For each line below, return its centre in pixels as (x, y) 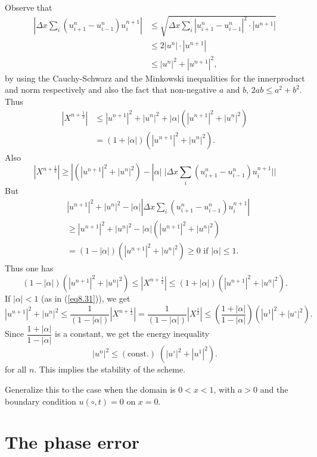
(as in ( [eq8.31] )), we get (86, 298)
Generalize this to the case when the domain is (90, 389)
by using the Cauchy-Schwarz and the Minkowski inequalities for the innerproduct (155, 78)
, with (224, 389)
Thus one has (29, 268)
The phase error (72, 442)
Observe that (29, 7)
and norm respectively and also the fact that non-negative (111, 90)
